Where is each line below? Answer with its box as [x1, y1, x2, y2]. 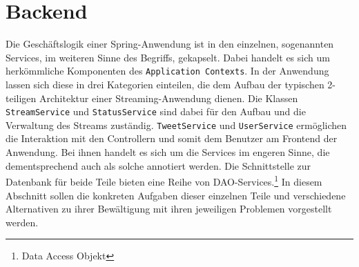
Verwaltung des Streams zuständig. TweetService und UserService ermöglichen [6, 117, 347, 132]
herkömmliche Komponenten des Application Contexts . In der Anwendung [6, 63, 329, 78]
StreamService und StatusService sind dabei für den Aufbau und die [6, 104, 306, 119]
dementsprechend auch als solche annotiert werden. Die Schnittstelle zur [6, 158, 311, 172]
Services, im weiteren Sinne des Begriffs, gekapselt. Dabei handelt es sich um [6, 50, 330, 64]
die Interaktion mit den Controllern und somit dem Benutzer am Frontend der [6, 131, 338, 146]
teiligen [6, 90, 37, 105]
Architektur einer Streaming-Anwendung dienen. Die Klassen [39, 90, 298, 105]
